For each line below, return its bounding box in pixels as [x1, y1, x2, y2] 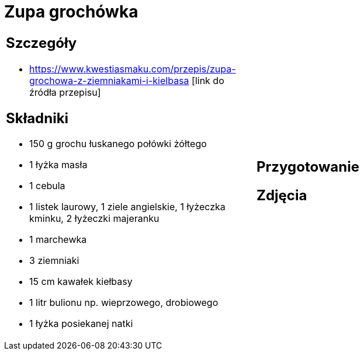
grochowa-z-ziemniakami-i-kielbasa [29, 74, 189, 86]
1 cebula [29, 180, 65, 192]
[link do [192, 74, 224, 86]
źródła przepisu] [29, 86, 101, 98]
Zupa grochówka [4, 2, 138, 22]
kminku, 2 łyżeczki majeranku [29, 213, 160, 225]
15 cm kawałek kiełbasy [29, 276, 133, 288]
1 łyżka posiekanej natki [29, 318, 133, 330]
